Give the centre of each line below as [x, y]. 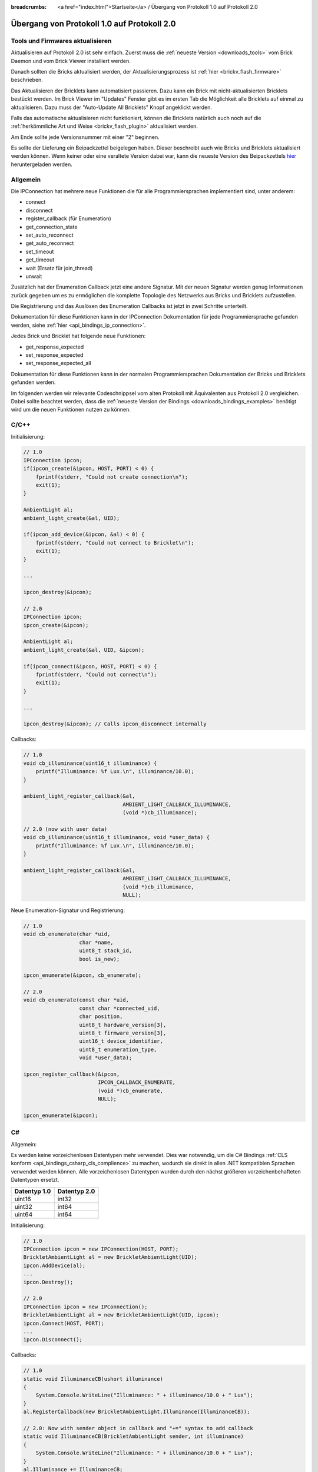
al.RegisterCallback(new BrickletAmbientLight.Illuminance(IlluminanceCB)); [137, 1412]
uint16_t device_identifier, [121, 1041]
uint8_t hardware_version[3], [123, 1025]
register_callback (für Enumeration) [68, 218]
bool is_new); [100, 959]
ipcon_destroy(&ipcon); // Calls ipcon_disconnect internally [115, 724]
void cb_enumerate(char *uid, [67, 934]
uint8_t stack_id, [106, 951]
